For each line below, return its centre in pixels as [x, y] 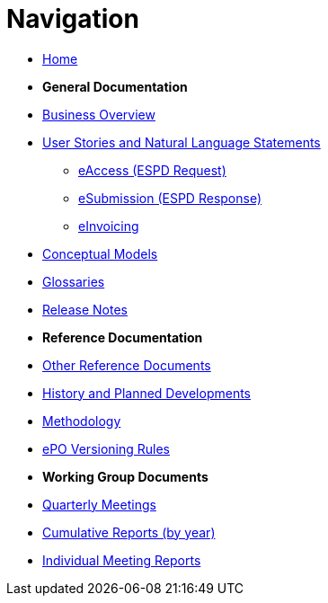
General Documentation [115, 86]
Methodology [82, 421]
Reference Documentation [123, 337]
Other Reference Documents [127, 365]
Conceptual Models [100, 253]
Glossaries [74, 281]
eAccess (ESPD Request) [152, 170]
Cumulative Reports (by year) [129, 532]
